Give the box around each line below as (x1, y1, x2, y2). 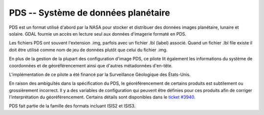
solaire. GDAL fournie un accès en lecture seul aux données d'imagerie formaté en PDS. (9, 31, 187, 37)
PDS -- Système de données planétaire (9, 7, 171, 18)
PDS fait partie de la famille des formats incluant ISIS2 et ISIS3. (9, 103, 136, 109)
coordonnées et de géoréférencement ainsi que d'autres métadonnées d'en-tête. (9, 62, 173, 68)
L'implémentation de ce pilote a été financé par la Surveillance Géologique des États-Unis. (9, 71, 191, 77)
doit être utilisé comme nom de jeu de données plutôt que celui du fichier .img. (9, 47, 168, 53)
